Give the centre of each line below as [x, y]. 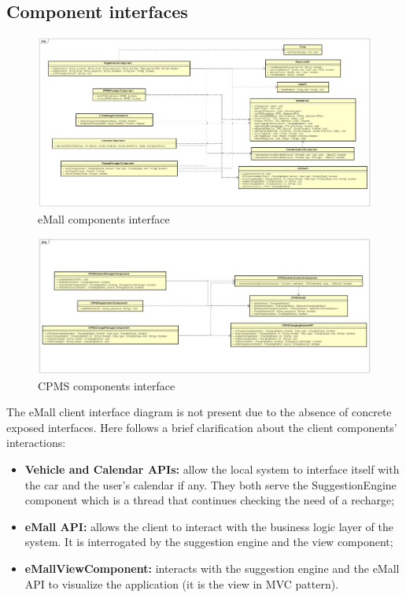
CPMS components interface [107, 385]
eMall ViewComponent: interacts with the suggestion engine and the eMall [212, 568]
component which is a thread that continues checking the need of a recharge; [210, 500]
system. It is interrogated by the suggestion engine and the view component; [209, 542]
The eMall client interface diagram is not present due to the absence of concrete [199, 412]
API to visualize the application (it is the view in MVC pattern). [182, 583]
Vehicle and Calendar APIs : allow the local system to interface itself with [212, 469]
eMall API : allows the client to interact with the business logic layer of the [209, 526]
